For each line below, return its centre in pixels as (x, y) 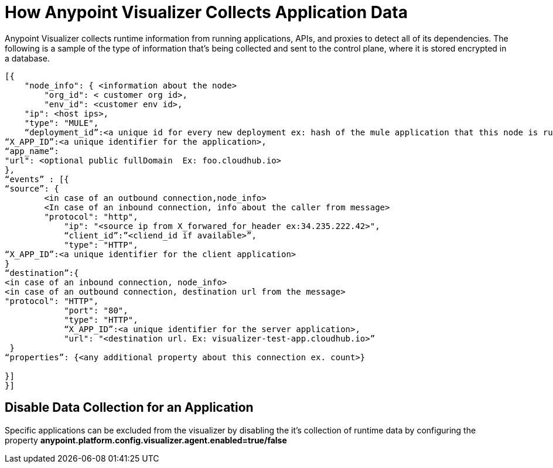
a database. (27, 58)
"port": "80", (96, 310)
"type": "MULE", (62, 123)
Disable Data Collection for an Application (129, 408)
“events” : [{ (37, 179)
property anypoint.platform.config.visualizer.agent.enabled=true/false (146, 440)
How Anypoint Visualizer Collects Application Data (206, 12)
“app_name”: (32, 151)
